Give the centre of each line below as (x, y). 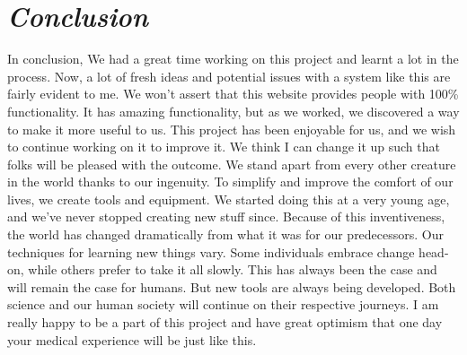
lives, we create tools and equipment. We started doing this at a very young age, (229, 199)
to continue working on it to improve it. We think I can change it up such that (224, 147)
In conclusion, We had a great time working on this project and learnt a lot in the (233, 59)
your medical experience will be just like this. (132, 339)
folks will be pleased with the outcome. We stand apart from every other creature (232, 164)
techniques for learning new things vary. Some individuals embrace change (211, 251)
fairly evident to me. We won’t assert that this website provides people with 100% (233, 94)
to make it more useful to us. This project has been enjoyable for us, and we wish (232, 129)
